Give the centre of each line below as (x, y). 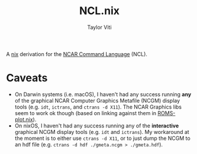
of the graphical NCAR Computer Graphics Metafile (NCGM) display (97, 100)
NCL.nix (99, 11)
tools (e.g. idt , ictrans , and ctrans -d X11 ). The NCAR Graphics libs (98, 107)
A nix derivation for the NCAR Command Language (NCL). (77, 54)
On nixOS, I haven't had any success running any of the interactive (97, 126)
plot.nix (24, 119)
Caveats (27, 78)
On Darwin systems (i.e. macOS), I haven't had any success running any (103, 94)
